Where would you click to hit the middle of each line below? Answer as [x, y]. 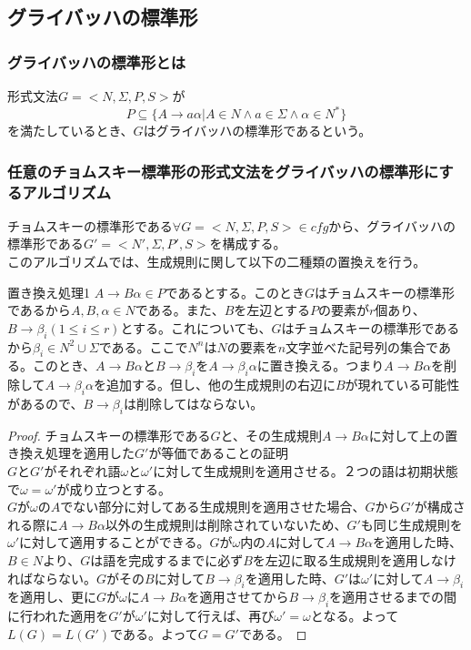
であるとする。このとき [235, 292]
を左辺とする [272, 310]
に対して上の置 [413, 435]
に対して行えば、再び [210, 616]
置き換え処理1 [49, 292]
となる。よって [355, 616]
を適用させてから [238, 597]
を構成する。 [248, 244]
